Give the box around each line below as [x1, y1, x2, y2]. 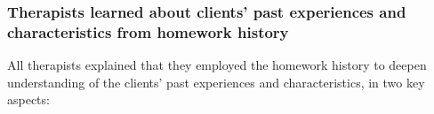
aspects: [7, 90, 50, 109]
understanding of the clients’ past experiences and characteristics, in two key [7, 72, 425, 91]
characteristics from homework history [7, 20, 289, 42]
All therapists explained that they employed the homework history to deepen [7, 56, 427, 74]
